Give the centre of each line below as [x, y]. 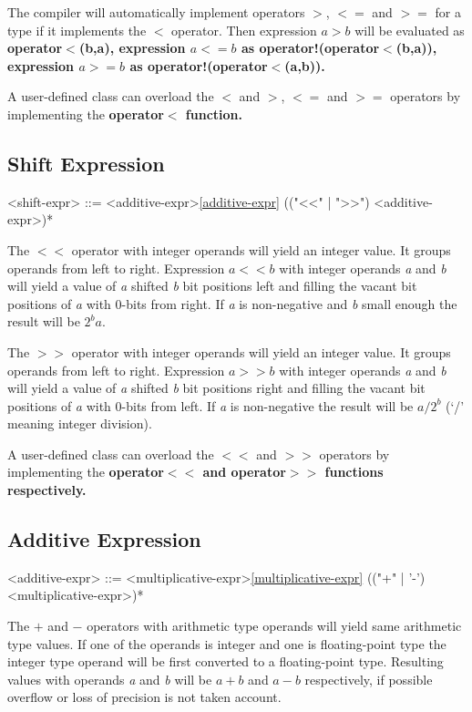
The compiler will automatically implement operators [156, 12]
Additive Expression [104, 539]
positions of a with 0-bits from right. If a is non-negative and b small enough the [232, 303]
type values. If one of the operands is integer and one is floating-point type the [227, 643]
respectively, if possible [369, 679]
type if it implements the [77, 30]
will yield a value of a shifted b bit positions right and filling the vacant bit [216, 388]
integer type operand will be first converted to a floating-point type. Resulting [226, 661]
